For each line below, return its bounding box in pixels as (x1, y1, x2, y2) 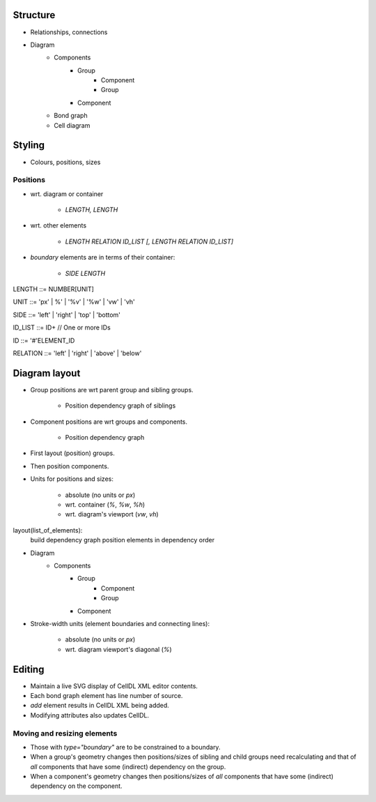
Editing (13, 663, 45, 675)
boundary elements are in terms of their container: (30, 253, 175, 262)
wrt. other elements (30, 221, 87, 230)
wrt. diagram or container (30, 189, 104, 198)
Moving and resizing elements (13, 728, 118, 738)
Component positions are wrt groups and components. (30, 417, 188, 426)
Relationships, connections (30, 28, 108, 36)
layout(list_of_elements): (13, 526, 83, 534)
